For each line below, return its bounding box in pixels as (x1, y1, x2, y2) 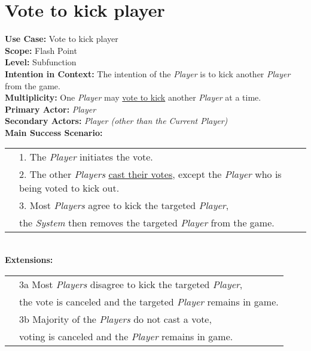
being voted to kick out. (19, 181, 120, 195)
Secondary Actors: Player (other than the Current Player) (5, 114, 228, 127)
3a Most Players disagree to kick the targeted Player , (19, 277, 243, 291)
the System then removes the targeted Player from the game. (19, 216, 275, 230)
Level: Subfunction (5, 56, 77, 68)
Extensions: (5, 253, 53, 266)
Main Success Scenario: (5, 126, 103, 138)
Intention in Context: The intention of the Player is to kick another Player (5, 67, 291, 80)
